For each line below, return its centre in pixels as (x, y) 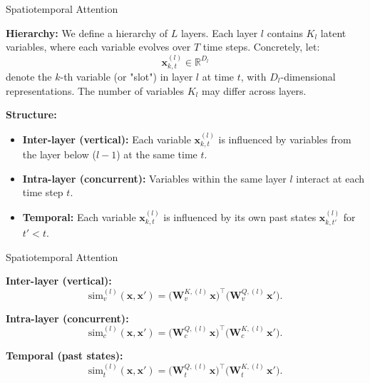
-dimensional (308, 77)
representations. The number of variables (95, 90)
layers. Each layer (219, 32)
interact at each (330, 178)
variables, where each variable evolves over (98, 47)
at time (218, 77)
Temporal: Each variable (79, 216)
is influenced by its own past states (240, 216)
